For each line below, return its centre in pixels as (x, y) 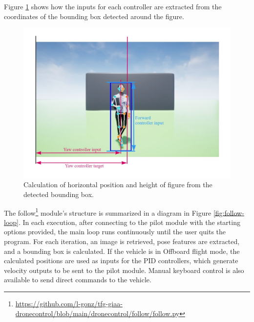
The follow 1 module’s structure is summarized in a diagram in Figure (108, 212)
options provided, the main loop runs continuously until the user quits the (115, 232)
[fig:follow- (229, 212)
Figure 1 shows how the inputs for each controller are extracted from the (113, 6)
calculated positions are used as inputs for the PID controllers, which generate (121, 260)
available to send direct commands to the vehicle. (78, 280)
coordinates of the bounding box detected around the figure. (94, 16)
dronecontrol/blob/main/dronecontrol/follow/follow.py (97, 313)
